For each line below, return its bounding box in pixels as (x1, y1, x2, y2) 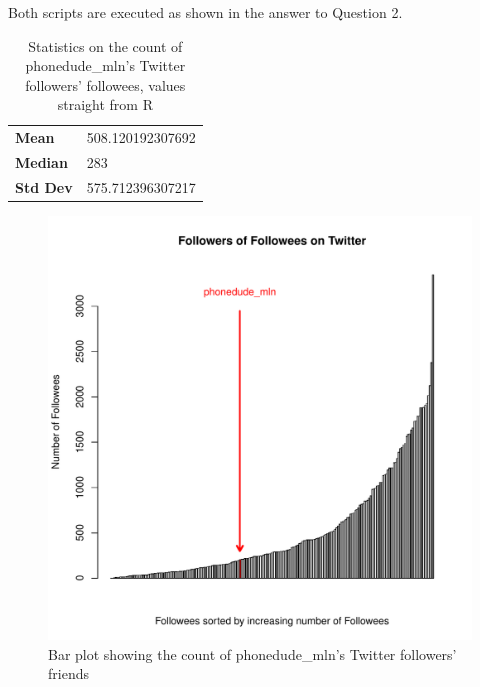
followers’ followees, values (25, 74, 186, 95)
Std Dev (15, 176, 73, 197)
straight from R (57, 94, 153, 115)
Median (15, 152, 68, 173)
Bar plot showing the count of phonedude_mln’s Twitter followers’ (48, 643, 457, 664)
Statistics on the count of (28, 35, 183, 56)
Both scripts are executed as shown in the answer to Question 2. (8, 2, 403, 22)
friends (48, 663, 89, 684)
